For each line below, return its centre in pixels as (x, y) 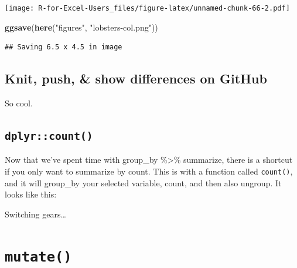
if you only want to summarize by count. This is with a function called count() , (149, 171)
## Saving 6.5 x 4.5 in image (64, 47)
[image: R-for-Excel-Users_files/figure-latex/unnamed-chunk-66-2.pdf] (147, 8)
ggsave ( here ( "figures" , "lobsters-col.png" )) (81, 27)
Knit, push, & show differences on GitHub (136, 78)
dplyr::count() (49, 136)
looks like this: (31, 194)
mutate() (38, 257)
